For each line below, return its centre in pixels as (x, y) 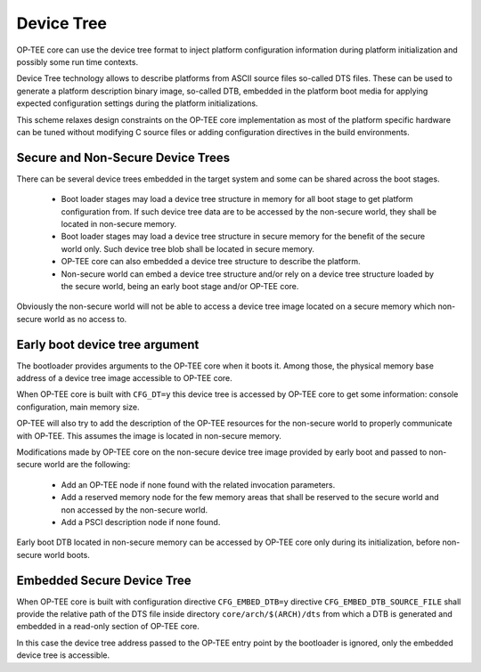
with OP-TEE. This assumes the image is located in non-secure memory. (149, 435)
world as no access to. (85, 319)
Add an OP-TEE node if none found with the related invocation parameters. (198, 484)
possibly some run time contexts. (77, 61)
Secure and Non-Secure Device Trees (123, 157)
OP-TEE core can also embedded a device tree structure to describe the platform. (211, 262)
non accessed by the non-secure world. (135, 510)
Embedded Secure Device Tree (104, 580)
